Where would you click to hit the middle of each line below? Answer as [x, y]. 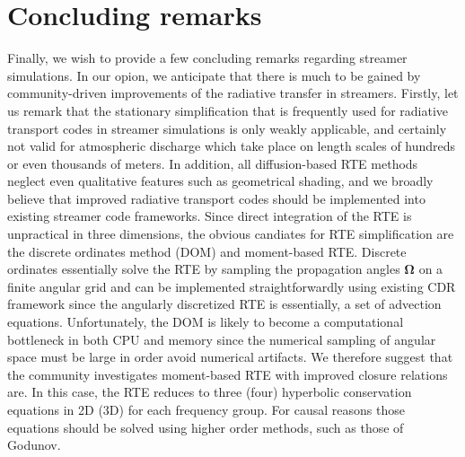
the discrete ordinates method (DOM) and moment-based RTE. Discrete [207, 251]
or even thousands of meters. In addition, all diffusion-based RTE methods [213, 163]
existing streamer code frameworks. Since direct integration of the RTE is [210, 216]
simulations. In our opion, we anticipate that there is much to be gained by [214, 75]
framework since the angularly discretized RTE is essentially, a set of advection [224, 304]
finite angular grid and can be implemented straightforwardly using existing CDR [232, 286]
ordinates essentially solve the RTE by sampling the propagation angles [204, 269]
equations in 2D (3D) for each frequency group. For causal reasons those [206, 409]
